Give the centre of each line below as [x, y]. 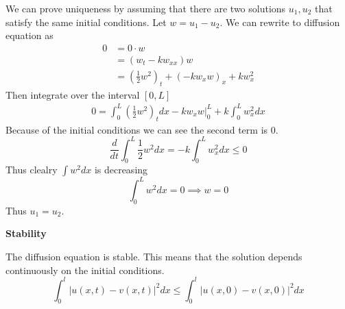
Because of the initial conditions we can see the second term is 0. [142, 129]
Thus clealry [32, 170]
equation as [29, 35]
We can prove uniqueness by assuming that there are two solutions [146, 8]
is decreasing [121, 170]
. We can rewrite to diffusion [280, 22]
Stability [26, 233]
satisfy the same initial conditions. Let [86, 22]
